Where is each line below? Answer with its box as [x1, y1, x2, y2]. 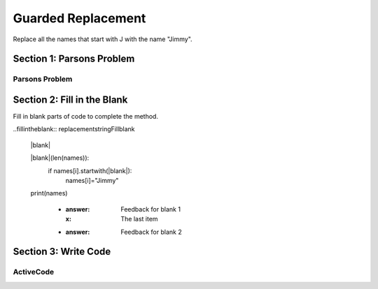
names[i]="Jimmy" [65, 176, 119, 184]
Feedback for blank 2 [120, 228, 182, 236]
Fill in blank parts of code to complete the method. [13, 112, 159, 121]
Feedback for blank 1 [120, 205, 181, 213]
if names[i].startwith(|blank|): [48, 166, 132, 175]
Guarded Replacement [13, 10, 146, 26]
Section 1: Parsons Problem [13, 53, 135, 65]
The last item [120, 215, 158, 223]
